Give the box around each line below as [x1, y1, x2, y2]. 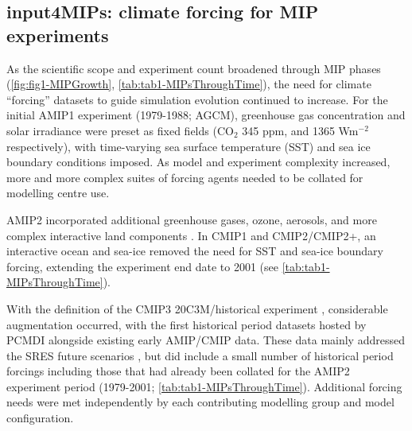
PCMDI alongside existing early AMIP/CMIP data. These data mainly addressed [6, 332, 405, 348]
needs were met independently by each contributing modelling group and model [6, 394, 395, 410]
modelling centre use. [6, 184, 110, 201]
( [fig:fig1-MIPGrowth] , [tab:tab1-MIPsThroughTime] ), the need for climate [6, 76, 371, 92]
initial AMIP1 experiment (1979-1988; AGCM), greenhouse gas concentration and [6, 107, 406, 123]
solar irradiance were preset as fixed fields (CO [6, 122, 234, 138]
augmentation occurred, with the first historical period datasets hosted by [6, 316, 367, 332]
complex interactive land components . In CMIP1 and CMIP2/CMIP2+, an [6, 227, 376, 243]
